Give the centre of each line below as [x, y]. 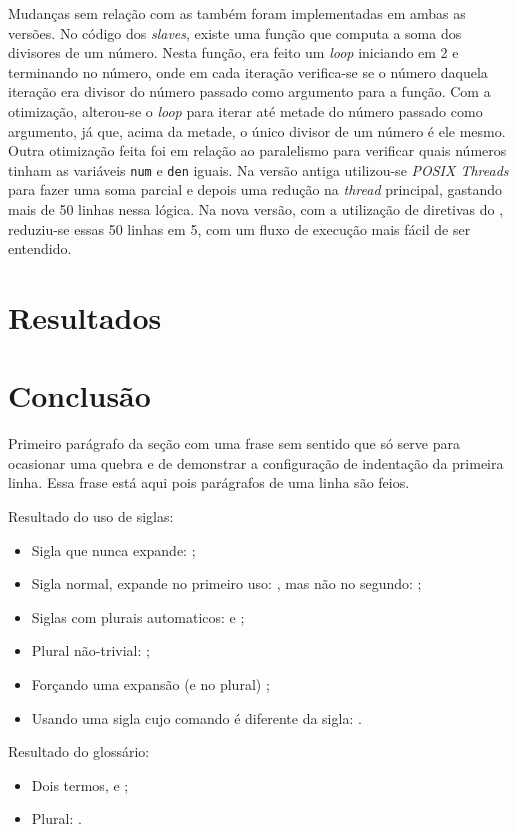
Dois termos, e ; [80, 784]
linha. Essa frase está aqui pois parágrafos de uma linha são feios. [209, 482]
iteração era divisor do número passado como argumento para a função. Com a [249, 91]
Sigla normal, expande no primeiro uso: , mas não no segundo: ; [226, 583]
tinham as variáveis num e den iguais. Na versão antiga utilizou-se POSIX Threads [258, 169]
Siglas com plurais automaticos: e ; [138, 616]
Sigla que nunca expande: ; [113, 549]
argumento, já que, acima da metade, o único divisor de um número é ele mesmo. [257, 130]
